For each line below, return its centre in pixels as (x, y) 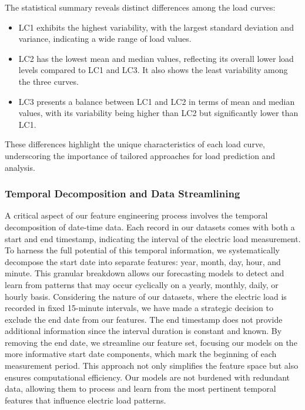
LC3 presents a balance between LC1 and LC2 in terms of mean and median (157, 101)
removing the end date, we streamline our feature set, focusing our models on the (151, 342)
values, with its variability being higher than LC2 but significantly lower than (158, 113)
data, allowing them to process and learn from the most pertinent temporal (140, 388)
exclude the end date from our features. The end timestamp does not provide (144, 319)
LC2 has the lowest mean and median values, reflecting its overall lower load (156, 58)
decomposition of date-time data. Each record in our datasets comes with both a (150, 227)
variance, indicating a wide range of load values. (105, 39)
